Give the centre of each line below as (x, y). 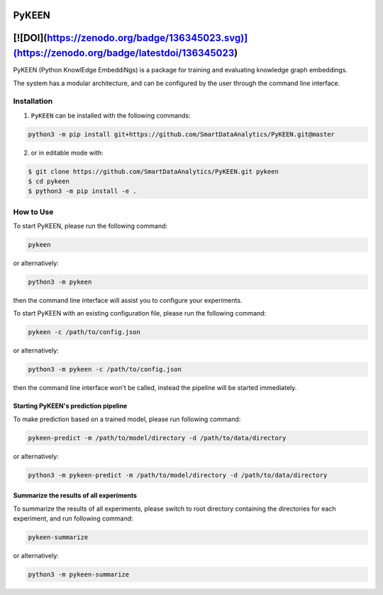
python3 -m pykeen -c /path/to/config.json (105, 369)
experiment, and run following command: (73, 518)
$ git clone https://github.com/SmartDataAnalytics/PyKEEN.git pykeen (154, 171)
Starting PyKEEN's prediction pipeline (70, 406)
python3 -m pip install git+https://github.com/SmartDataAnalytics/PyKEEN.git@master (181, 134)
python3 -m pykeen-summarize (79, 575)
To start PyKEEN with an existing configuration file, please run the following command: (140, 313)
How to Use (33, 211)
